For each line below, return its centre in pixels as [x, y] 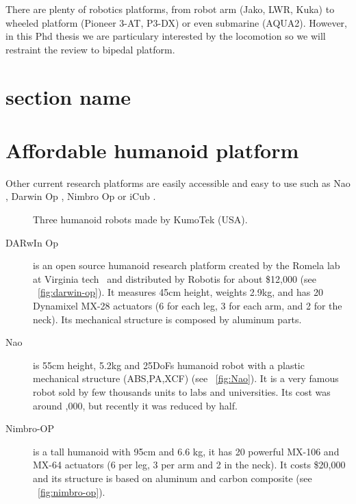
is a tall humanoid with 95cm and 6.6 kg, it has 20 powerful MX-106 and [186, 451]
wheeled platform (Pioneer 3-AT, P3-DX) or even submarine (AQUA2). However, [176, 22]
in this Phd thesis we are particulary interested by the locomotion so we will [166, 36]
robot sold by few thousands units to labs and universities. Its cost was [182, 392]
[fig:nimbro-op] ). [72, 491]
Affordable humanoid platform [152, 150]
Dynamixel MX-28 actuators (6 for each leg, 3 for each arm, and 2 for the [188, 306]
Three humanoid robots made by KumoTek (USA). [140, 219]
